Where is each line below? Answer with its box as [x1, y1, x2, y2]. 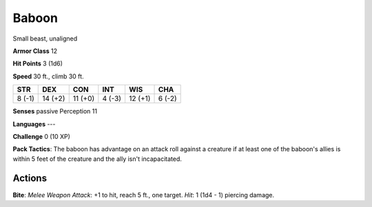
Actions [12, 173, 48, 184]
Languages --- [12, 120, 56, 128]
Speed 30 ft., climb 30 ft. [12, 72, 84, 80]
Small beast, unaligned [12, 34, 78, 43]
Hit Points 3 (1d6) [12, 59, 63, 68]
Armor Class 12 [12, 47, 58, 55]
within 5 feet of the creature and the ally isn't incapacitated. [12, 155, 183, 163]
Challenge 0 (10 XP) [12, 132, 70, 140]
